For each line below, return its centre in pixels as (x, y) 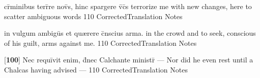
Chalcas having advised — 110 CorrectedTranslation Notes (96, 69)
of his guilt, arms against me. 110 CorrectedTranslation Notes (100, 43)
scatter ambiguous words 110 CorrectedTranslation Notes (93, 16)
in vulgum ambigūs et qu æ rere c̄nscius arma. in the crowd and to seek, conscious (130, 33)
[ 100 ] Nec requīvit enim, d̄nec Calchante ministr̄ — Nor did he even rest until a (129, 60)
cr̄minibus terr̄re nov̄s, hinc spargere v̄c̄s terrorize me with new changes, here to (128, 6)
